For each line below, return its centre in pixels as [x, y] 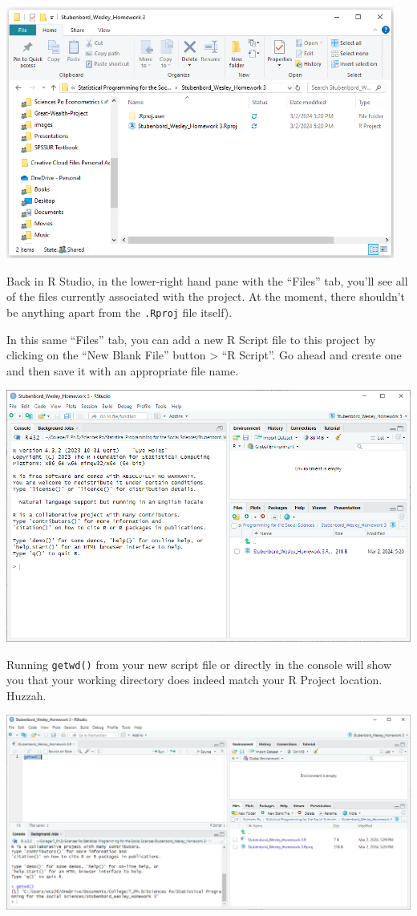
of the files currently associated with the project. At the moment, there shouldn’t [206, 296]
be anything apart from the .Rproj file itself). [119, 312]
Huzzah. [26, 695]
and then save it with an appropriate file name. [123, 370]
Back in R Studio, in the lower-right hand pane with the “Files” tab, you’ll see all [207, 280]
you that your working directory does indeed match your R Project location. [194, 680]
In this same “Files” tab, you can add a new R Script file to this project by [191, 339]
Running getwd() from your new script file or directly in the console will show [199, 664]
